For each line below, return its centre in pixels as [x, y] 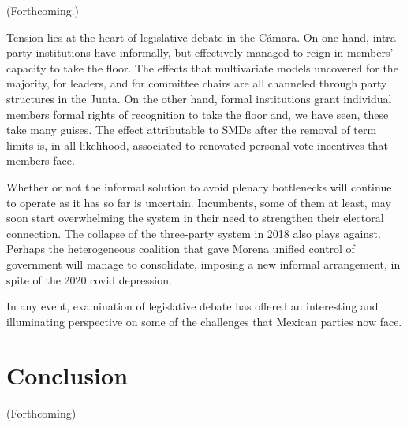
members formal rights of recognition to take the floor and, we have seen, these [198, 114]
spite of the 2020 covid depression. [89, 279]
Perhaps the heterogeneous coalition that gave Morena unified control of [181, 249]
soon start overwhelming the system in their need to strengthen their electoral [195, 218]
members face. [41, 160]
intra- [386, 37]
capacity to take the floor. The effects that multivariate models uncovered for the [202, 67]
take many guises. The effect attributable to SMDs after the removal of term [192, 130]
